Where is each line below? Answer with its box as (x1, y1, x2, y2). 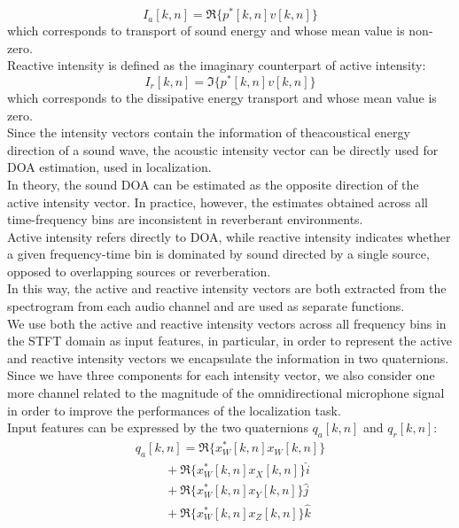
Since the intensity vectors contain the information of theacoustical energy (7, 123, 410, 142)
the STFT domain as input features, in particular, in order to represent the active (7, 331, 452, 350)
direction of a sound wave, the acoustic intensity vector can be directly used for (7, 140, 439, 159)
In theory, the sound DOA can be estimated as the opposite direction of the (7, 175, 419, 193)
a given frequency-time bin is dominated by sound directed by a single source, (7, 245, 430, 263)
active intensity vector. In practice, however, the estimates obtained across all (7, 192, 428, 211)
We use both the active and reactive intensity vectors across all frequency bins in (7, 314, 447, 332)
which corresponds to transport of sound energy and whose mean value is (7, 21, 405, 40)
